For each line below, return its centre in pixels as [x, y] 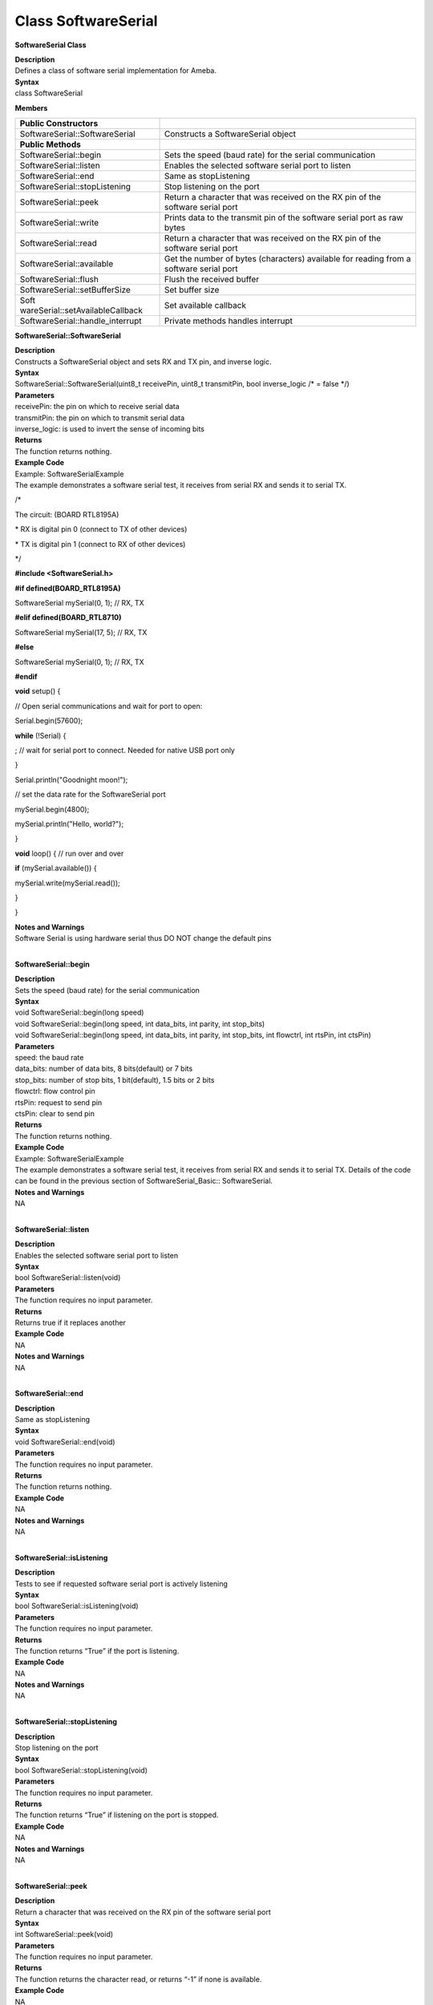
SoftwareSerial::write [59, 222]
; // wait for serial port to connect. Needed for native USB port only [125, 750]
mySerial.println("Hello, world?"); [69, 824]
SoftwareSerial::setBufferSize [75, 290]
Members [31, 107]
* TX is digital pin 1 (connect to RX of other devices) [100, 544]
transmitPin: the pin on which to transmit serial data [100, 418]
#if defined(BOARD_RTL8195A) [68, 588]
